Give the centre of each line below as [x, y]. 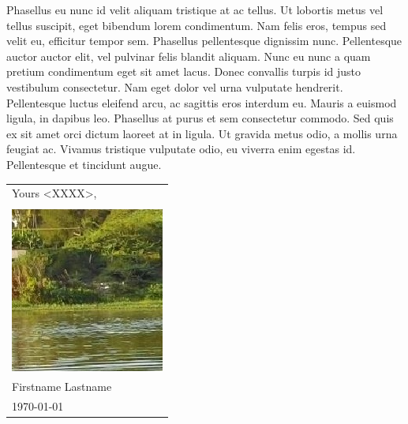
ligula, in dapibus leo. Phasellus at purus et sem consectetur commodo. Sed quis [200, 118]
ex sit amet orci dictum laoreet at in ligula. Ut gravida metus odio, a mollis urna [202, 133]
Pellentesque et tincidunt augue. [84, 164]
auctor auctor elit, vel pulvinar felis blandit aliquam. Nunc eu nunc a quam [189, 56]
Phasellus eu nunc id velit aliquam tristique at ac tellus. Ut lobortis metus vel [195, 9]
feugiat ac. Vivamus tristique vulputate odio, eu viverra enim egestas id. [181, 149]
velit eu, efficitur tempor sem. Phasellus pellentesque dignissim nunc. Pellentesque [204, 41]
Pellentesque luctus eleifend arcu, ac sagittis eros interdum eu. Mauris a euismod [202, 102]
